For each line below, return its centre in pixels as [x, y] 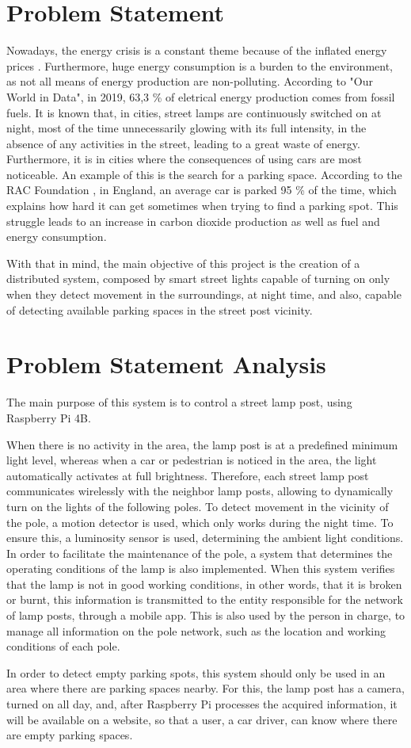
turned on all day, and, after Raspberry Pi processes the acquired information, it [202, 704]
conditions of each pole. [63, 646]
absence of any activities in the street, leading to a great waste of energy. [183, 143]
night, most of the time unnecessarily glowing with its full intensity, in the [186, 128]
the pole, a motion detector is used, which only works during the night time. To [200, 522]
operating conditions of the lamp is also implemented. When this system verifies [201, 569]
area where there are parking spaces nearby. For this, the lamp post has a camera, [205, 688]
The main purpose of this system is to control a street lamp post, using [179, 402]
